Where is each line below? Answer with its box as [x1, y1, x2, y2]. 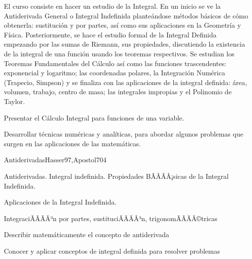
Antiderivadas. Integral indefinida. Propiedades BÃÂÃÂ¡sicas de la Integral [4, 171, 229, 181]
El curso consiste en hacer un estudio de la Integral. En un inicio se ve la [4, 1, 221, 11]
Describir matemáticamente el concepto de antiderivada [4, 229, 169, 240]
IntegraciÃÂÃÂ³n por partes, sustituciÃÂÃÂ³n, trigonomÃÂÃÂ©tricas [4, 213, 218, 223]
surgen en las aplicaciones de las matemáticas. [4, 138, 141, 148]
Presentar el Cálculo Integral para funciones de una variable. [4, 112, 185, 122]
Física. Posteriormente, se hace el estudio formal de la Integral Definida [4, 29, 217, 39]
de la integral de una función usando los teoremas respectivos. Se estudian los [4, 48, 235, 58]
